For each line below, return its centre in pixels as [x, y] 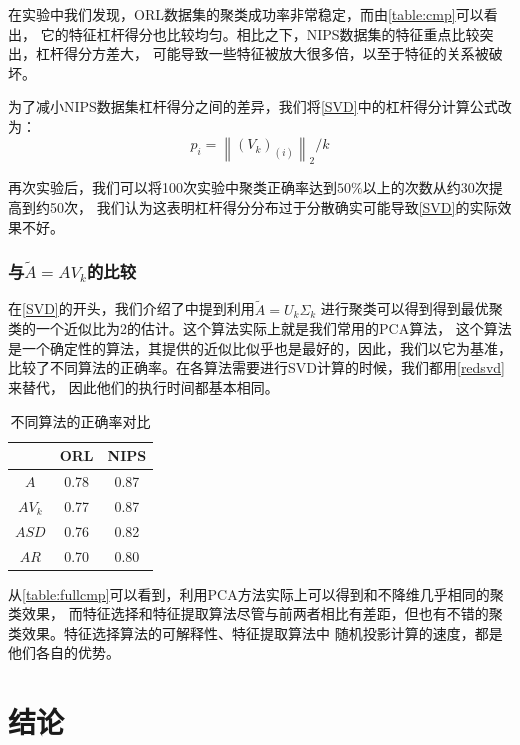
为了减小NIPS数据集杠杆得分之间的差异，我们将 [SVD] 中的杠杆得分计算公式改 [260, 106]
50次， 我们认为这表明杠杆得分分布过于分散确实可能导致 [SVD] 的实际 [273, 206]
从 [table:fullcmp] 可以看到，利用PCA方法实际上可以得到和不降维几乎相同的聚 [256, 593]
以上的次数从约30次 [425, 187]
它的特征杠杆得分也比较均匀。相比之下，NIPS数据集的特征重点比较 [260, 33]
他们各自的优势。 [64, 652]
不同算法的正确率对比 [80, 420]
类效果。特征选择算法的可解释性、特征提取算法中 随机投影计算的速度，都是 [255, 632]
